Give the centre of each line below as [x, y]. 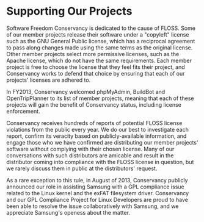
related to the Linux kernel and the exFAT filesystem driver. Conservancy [98, 193]
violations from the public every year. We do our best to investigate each [98, 129]
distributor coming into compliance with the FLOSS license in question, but [100, 162]
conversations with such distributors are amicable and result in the [90, 155]
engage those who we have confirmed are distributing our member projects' [102, 142]
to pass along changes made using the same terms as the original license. [100, 48]
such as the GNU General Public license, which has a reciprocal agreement [101, 41]
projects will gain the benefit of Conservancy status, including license [94, 104]
